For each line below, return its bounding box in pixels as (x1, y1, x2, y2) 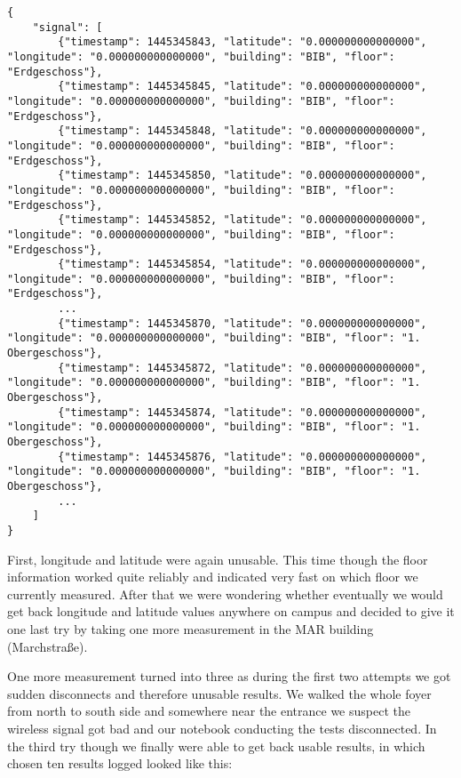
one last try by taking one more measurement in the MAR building (7, 620, 374, 638)
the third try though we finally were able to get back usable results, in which (7, 736, 425, 755)
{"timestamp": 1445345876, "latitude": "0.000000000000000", (58, 450, 427, 463)
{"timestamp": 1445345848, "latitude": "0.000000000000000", (58, 124, 427, 138)
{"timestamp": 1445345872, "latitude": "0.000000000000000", (58, 361, 427, 374)
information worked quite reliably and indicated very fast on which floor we (7, 567, 418, 586)
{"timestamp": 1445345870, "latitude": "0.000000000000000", (58, 317, 427, 330)
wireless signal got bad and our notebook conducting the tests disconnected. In (7, 718, 437, 737)
